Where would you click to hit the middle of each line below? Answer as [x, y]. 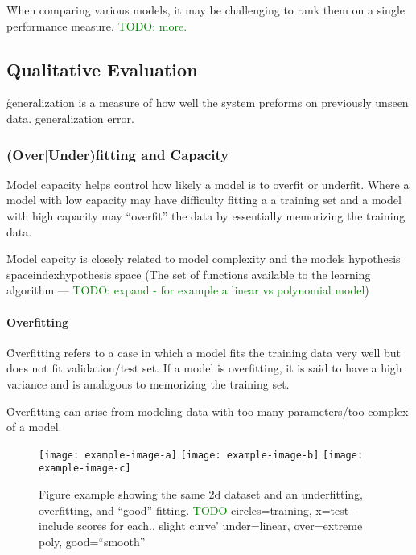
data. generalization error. [70, 118]
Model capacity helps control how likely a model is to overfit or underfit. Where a [208, 184]
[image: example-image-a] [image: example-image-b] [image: [201, 455]
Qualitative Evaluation [102, 69]
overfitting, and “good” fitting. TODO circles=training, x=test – [198, 510]
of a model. [34, 427]
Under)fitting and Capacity [138, 154]
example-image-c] [85, 469]
